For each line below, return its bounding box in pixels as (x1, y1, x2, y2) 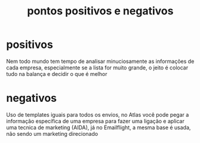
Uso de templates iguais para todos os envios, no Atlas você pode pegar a (6, 111, 189, 118)
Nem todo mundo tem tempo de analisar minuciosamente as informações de (6, 57, 195, 65)
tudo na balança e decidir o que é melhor (6, 70, 107, 77)
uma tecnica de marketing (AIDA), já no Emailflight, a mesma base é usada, (6, 124, 191, 131)
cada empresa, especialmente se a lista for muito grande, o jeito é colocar (6, 64, 189, 71)
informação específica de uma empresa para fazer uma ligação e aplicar (6, 117, 185, 124)
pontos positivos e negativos (27, 4, 174, 18)
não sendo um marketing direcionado (6, 130, 99, 137)
